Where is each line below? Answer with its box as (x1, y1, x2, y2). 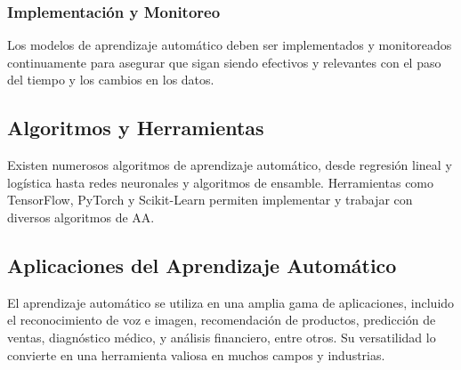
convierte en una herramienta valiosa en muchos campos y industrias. (7, 345, 385, 364)
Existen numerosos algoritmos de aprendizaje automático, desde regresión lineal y (7, 156, 452, 174)
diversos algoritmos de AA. (7, 207, 155, 226)
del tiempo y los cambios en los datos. (7, 70, 214, 89)
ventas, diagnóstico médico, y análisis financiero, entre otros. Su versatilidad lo (7, 327, 436, 346)
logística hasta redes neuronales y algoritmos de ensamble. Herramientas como (7, 173, 434, 191)
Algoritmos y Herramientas (7, 114, 264, 141)
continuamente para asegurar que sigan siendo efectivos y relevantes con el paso (7, 52, 441, 71)
